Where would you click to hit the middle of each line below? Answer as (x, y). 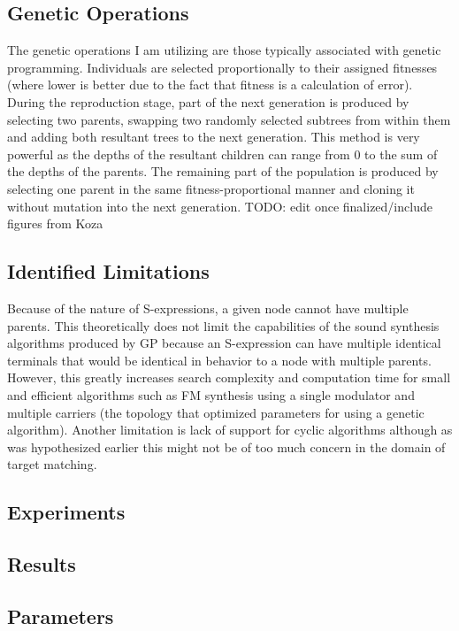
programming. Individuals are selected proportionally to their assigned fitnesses (222, 67)
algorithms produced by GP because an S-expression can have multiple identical (224, 343)
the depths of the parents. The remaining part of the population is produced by (223, 171)
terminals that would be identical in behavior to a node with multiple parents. (219, 360)
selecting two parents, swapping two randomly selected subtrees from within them (229, 119)
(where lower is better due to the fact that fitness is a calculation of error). (210, 85)
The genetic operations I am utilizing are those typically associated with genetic (224, 50)
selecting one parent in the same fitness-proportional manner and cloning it (211, 188)
